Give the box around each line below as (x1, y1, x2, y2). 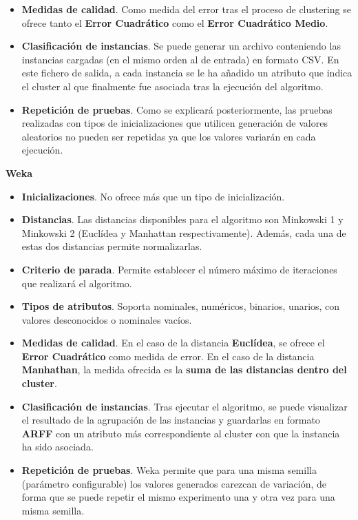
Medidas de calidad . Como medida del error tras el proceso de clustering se (21, 2, 352, 16)
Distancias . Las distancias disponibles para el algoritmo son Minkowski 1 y (21, 212, 344, 227)
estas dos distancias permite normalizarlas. (21, 239, 202, 253)
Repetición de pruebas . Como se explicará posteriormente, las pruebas (21, 102, 333, 116)
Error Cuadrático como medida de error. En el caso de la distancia (21, 349, 315, 363)
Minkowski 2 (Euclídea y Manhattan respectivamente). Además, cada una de (21, 225, 346, 240)
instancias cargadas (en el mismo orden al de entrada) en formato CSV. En (21, 52, 339, 66)
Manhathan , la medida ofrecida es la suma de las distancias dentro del (21, 362, 347, 377)
